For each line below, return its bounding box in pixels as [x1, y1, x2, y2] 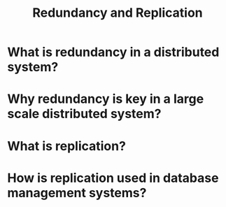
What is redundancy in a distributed [7, 44, 220, 60]
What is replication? [7, 138, 126, 154]
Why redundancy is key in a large [7, 91, 204, 107]
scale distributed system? [7, 106, 162, 122]
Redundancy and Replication [32, 5, 203, 21]
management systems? [7, 185, 147, 201]
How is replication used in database [7, 170, 219, 186]
